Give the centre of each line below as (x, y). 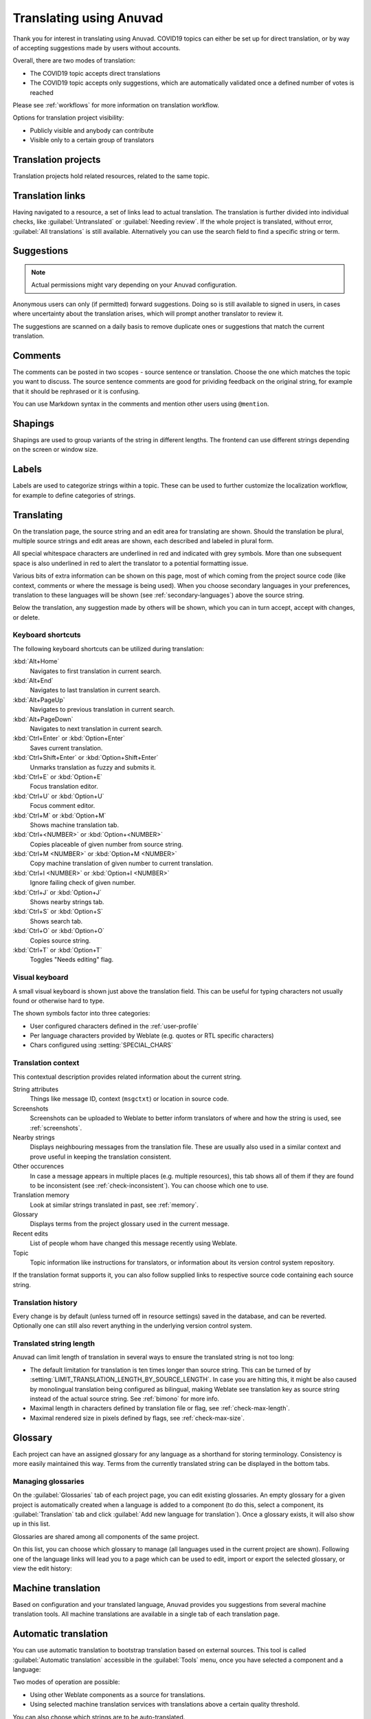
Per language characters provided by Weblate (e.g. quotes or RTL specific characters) (152, 1036)
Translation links (49, 196)
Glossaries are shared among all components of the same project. (106, 1536)
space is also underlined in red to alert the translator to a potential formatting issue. (131, 563)
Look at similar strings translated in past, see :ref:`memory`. (114, 1205)
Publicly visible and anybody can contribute (92, 130)
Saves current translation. (66, 748)
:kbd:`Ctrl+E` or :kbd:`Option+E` (58, 776)
